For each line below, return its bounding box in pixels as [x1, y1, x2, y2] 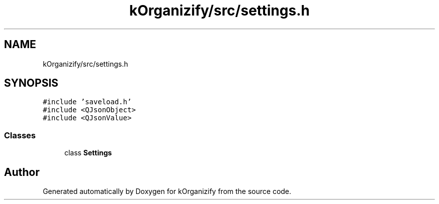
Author [4, 165, 40, 178]
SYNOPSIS [4, 77, 59, 90]
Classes [4, 130, 36, 140]
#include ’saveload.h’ [43, 98, 132, 106]
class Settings [64, 148, 112, 157]
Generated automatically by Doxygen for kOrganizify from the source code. [43, 187, 292, 196]
